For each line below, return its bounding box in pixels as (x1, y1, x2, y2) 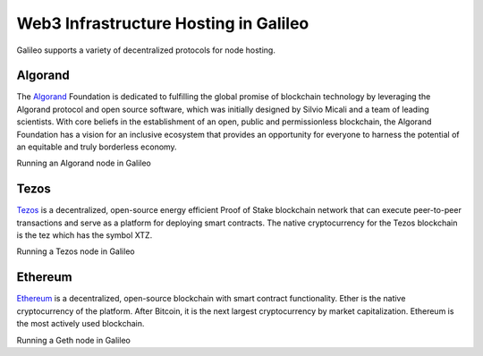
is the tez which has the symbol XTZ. (16, 230, 153, 241)
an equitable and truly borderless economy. (16, 141, 178, 152)
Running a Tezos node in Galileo (16, 246, 135, 257)
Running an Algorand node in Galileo (16, 157, 152, 169)
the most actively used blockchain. (16, 318, 145, 329)
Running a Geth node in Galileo (16, 335, 131, 345)
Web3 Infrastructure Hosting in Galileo (16, 13, 309, 33)
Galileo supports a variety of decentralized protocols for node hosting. (16, 45, 276, 55)
